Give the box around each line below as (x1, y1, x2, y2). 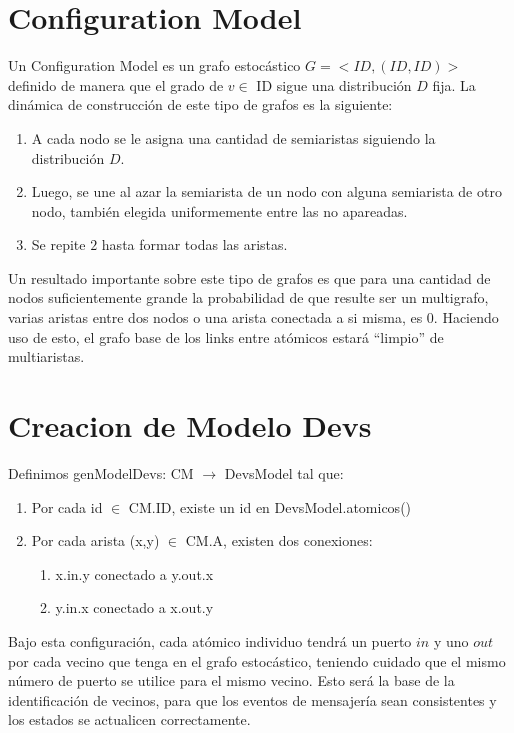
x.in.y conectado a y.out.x (55, 563, 214, 584)
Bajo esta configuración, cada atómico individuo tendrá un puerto (8, 630, 412, 651)
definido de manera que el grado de (8, 74, 224, 95)
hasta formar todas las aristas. (101, 234, 288, 255)
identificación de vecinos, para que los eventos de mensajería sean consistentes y (8, 689, 497, 710)
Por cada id (31, 496, 103, 517)
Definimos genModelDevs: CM (8, 462, 194, 483)
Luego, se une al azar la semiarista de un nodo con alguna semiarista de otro (31, 181, 502, 202)
